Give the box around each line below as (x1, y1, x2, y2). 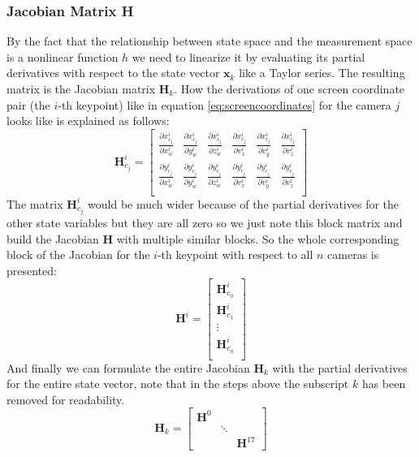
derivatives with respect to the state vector (6, 64, 220, 81)
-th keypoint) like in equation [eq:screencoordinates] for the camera (58, 96, 391, 113)
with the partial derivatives (272, 359, 408, 376)
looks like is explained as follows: (6, 112, 170, 129)
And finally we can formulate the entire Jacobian (6, 359, 250, 376)
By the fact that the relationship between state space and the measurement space (6, 32, 413, 50)
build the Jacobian (6, 230, 99, 247)
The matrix (6, 195, 63, 212)
